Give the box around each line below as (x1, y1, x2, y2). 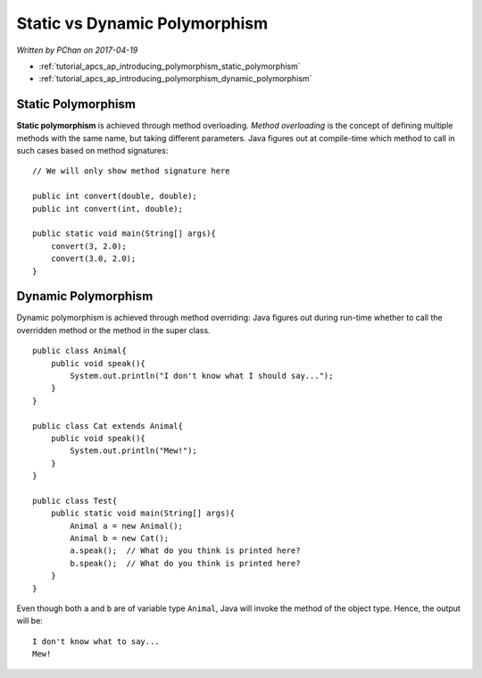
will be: (16, 615, 44, 626)
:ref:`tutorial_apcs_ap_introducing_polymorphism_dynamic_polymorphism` (38, 73, 312, 84)
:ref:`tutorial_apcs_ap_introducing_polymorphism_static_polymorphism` (38, 61, 301, 71)
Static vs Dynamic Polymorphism (16, 13, 269, 33)
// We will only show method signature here (32, 166, 231, 176)
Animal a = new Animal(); (70, 521, 183, 531)
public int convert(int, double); (32, 204, 183, 213)
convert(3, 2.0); (50, 241, 127, 251)
